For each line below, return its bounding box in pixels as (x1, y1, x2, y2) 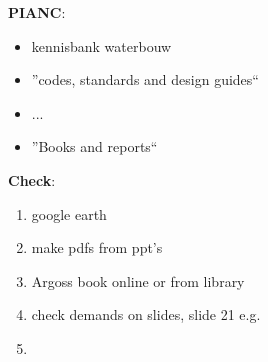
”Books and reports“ (31, 136, 158, 157)
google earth (31, 203, 107, 224)
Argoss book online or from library (31, 270, 245, 291)
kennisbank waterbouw (31, 35, 172, 56)
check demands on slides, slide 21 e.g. (31, 304, 261, 325)
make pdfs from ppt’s (31, 237, 163, 258)
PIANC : (8, 2, 66, 22)
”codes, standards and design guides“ (31, 69, 259, 90)
